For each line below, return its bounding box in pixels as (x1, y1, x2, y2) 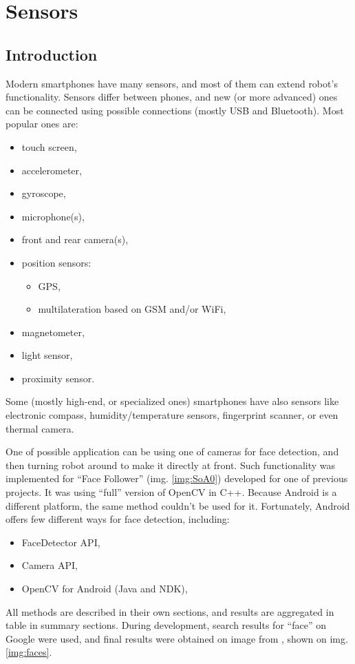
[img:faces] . (6, 645, 52, 659)
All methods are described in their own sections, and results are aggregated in (6, 604, 334, 619)
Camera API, (21, 558, 78, 572)
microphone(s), (21, 209, 85, 223)
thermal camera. (6, 421, 74, 435)
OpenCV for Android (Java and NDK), (21, 581, 188, 596)
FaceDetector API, (21, 535, 100, 549)
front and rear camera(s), (21, 232, 129, 247)
